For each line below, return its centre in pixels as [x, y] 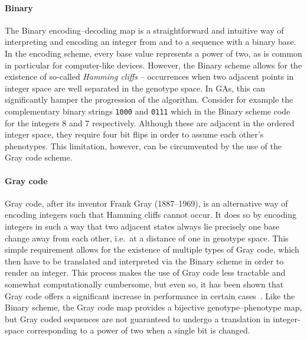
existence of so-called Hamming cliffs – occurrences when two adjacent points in [149, 76]
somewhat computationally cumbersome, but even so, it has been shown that [144, 284]
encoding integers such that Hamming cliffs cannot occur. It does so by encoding [151, 215]
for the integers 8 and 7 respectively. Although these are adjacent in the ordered [150, 122]
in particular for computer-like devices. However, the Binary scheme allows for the [153, 65]
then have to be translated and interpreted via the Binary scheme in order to [144, 261]
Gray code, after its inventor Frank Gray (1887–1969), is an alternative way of [146, 203]
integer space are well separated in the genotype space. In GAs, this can [135, 88]
